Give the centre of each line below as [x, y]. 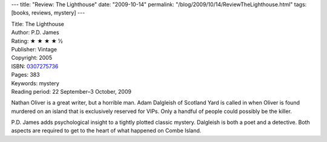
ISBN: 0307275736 [35, 66]
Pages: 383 [25, 75]
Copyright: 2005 [32, 58]
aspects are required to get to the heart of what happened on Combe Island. [106, 131]
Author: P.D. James [35, 33]
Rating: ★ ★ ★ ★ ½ [37, 41]
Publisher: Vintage [34, 49]
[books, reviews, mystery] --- [48, 13]
